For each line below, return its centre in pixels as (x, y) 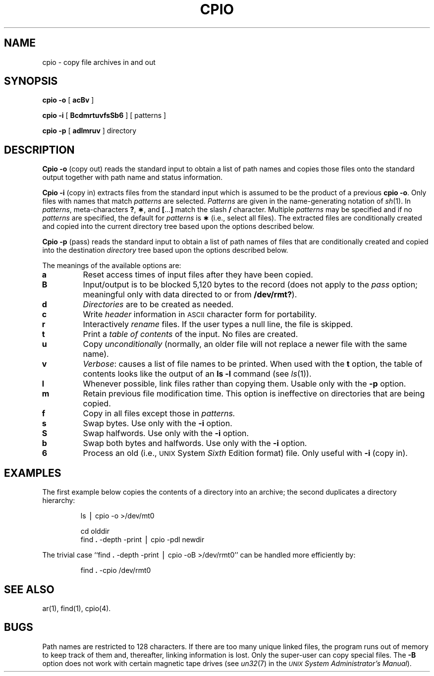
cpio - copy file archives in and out (99, 62)
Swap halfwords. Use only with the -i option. (166, 433)
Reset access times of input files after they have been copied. (198, 275)
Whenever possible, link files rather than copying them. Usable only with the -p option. (244, 384)
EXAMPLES (33, 473)
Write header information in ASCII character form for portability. (200, 314)
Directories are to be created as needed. (158, 305)
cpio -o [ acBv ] (68, 100)
